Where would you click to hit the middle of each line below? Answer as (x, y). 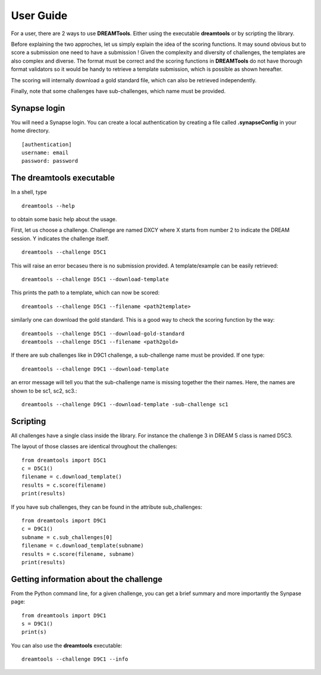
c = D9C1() (37, 529)
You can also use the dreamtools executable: (67, 645)
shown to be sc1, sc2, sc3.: (44, 391)
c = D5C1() (37, 468)
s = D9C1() (37, 623)
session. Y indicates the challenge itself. (60, 238)
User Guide (39, 15)
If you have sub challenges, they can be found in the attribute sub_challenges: (106, 507)
